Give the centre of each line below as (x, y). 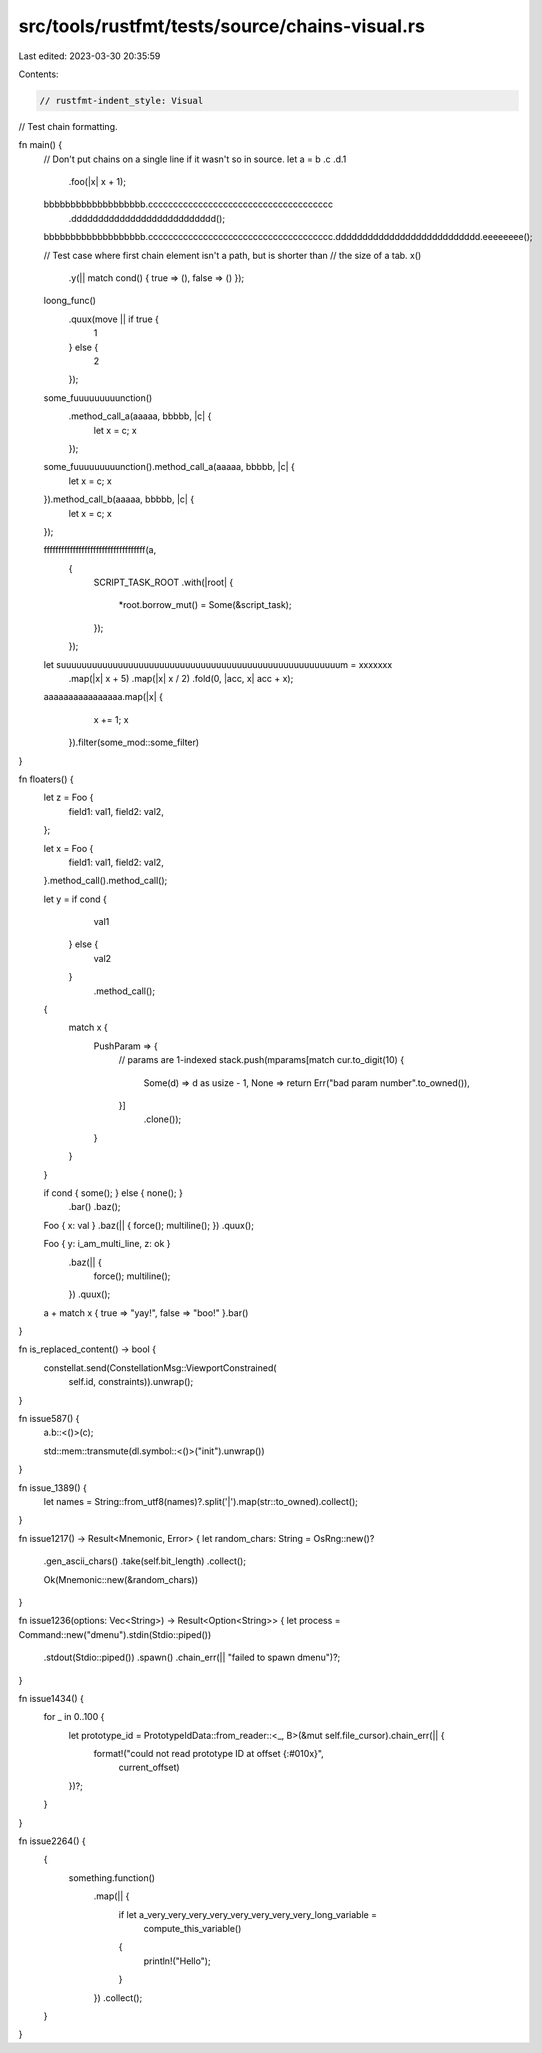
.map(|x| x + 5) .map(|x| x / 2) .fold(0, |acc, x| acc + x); (181, 679)
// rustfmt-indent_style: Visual (121, 100)
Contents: (38, 74)
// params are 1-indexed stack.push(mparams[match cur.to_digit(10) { (261, 1060)
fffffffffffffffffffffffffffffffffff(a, (100, 550)
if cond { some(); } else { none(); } (113, 1192)
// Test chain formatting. (68, 126)
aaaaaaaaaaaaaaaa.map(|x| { (103, 697)
